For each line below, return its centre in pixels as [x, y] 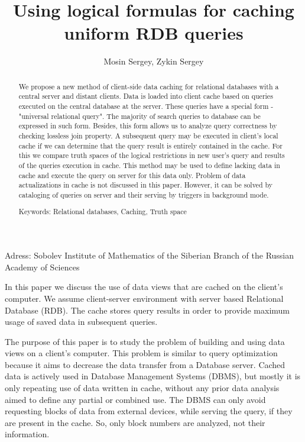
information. [27, 434]
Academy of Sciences [42, 267]
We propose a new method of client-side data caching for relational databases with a [149, 86]
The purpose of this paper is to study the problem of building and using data [145, 341]
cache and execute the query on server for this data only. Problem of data [132, 175]
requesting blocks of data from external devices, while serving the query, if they [149, 411]
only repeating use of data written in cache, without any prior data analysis [142, 388]
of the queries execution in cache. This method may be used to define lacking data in [149, 165]
